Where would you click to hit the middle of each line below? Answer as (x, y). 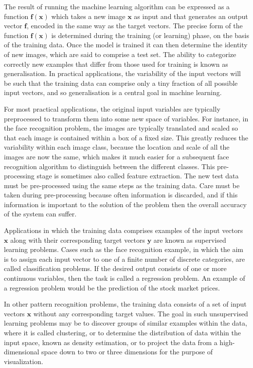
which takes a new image (88, 16)
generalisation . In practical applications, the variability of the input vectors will (122, 73)
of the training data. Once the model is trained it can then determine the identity (126, 45)
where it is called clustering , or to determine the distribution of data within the (122, 332)
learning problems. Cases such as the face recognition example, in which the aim (124, 249)
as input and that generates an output (191, 16)
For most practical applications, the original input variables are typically (112, 108)
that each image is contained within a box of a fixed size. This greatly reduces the (126, 137)
